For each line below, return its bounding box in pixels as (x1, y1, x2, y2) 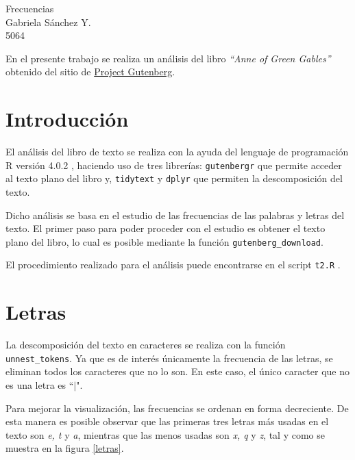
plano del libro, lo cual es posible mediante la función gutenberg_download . (5, 234, 323, 248)
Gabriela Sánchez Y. (5, 14, 91, 29)
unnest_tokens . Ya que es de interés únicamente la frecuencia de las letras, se (5, 350, 333, 365)
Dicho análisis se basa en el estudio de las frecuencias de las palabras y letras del (5, 207, 345, 222)
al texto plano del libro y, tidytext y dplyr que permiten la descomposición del (5, 171, 343, 186)
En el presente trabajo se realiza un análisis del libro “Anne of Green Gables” (5, 51, 331, 65)
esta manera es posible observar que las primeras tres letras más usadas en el (5, 414, 329, 429)
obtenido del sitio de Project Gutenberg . (5, 64, 175, 79)
